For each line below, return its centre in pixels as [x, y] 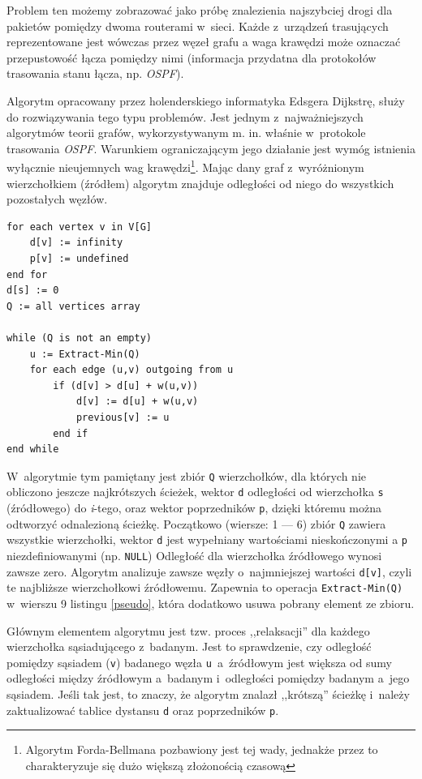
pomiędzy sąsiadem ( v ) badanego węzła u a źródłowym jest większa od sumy [199, 662]
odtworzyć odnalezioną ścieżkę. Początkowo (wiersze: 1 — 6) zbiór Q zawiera [196, 523]
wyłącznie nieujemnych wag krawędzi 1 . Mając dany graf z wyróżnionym [185, 166]
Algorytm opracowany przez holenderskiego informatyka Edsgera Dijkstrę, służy [206, 100]
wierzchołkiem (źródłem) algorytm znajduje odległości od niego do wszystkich [200, 183]
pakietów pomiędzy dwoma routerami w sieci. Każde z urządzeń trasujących [198, 26]
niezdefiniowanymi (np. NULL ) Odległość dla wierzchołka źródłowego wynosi [194, 555]
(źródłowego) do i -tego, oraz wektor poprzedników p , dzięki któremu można [194, 507]
